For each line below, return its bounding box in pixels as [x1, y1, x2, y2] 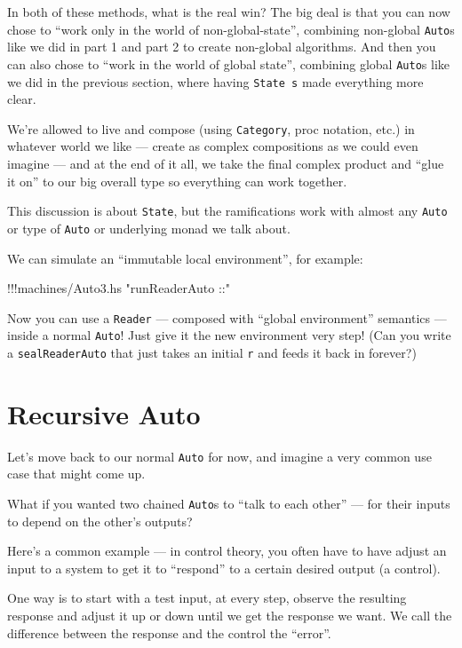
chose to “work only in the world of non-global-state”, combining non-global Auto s [7, 20, 455, 38]
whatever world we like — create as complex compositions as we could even [7, 137, 418, 155]
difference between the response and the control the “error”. [7, 623, 331, 642]
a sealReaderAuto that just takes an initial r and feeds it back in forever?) [7, 344, 417, 361]
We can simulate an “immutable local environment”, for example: [7, 249, 363, 267]
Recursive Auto [7, 395, 201, 431]
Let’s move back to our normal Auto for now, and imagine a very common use [7, 446, 432, 465]
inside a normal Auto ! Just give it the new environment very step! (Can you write [7, 326, 451, 344]
